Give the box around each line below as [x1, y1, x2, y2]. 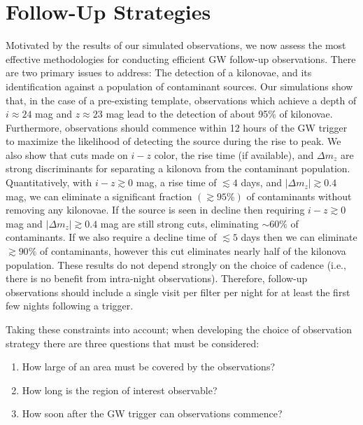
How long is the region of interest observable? [22, 382, 218, 397]
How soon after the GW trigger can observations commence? [22, 406, 283, 421]
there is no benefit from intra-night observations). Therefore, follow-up [6, 271, 308, 286]
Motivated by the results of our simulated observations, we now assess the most [6, 38, 346, 53]
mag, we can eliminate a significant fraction [6, 188, 192, 203]
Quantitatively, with [6, 175, 92, 190]
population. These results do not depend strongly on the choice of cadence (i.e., [6, 257, 346, 272]
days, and [241, 175, 282, 190]
